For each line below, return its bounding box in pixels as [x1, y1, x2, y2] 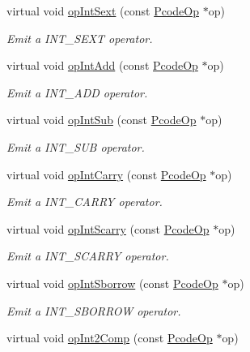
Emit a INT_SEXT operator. [6, 29, 153, 46]
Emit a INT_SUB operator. [6, 138, 145, 155]
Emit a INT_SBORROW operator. [6, 302, 181, 319]
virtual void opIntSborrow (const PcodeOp [6, 274, 218, 291]
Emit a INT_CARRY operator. [6, 193, 163, 210]
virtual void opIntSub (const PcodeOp [6, 111, 197, 128]
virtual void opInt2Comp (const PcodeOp [6, 329, 213, 346]
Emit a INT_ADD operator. [6, 84, 148, 101]
